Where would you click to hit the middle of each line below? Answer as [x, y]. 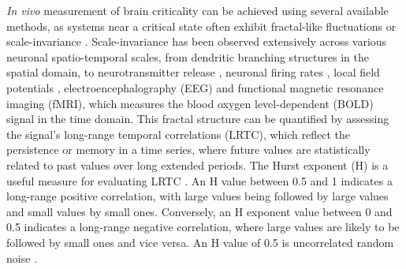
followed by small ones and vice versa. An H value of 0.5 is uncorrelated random [200, 242]
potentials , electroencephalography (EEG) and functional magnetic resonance [195, 87]
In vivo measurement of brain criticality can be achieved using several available [197, 10]
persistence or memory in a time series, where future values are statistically [188, 149]
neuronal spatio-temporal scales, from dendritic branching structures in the [188, 56]
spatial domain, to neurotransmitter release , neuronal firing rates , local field [193, 72]
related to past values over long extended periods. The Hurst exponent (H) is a [197, 164]
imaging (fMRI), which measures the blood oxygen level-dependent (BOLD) [190, 103]
